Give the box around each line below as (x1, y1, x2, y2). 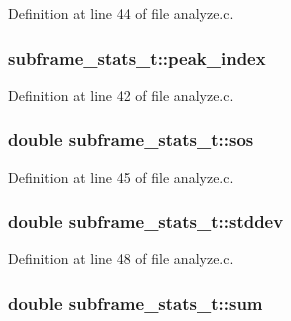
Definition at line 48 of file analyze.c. (8, 248, 234, 269)
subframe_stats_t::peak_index (8, 45, 266, 70)
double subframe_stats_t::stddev (8, 209, 284, 234)
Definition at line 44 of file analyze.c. (8, 3, 234, 23)
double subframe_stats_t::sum (8, 290, 263, 315)
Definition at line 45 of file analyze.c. (8, 166, 234, 187)
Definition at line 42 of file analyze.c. (8, 84, 234, 105)
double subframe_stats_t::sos (8, 127, 254, 152)
